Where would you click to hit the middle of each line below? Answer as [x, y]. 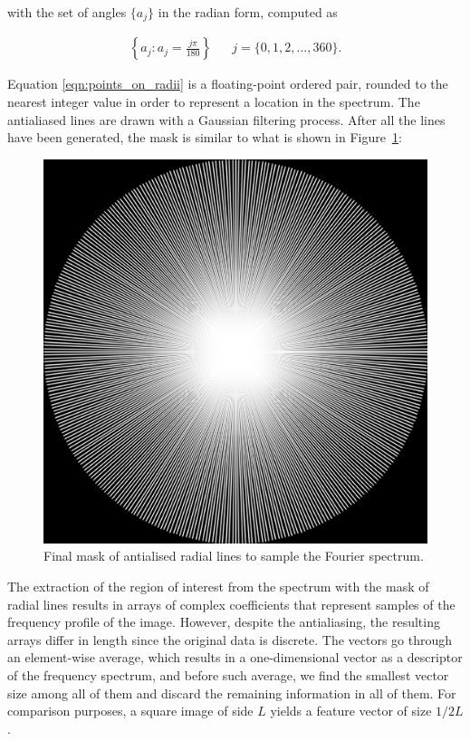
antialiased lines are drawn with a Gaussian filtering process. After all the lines [226, 119]
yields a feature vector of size [351, 711]
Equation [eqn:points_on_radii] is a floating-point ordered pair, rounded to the [228, 84]
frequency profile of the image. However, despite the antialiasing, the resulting [224, 622]
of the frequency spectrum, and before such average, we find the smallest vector [228, 675]
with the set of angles [67, 12]
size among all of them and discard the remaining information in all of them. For [232, 693]
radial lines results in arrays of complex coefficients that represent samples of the [231, 604]
